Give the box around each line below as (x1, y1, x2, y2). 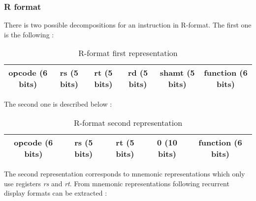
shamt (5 (160, 67, 195, 79)
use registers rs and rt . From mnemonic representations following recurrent (4, 178, 229, 188)
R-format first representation (78, 47, 178, 59)
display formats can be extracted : (4, 188, 107, 198)
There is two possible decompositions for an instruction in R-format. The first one (4, 20, 252, 30)
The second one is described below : (4, 99, 112, 109)
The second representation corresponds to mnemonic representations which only (4, 169, 245, 178)
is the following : (4, 29, 54, 39)
